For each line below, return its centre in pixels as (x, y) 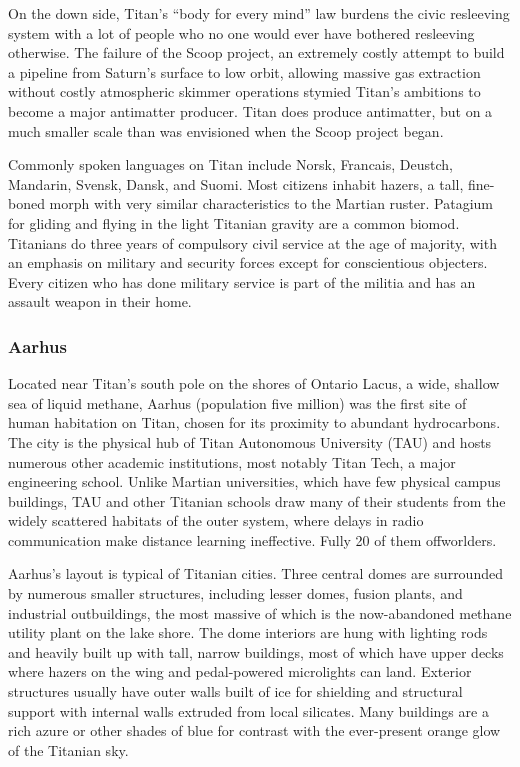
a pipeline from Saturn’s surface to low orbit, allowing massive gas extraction (244, 71)
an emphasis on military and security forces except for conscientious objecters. (248, 262)
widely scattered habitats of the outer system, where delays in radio (216, 520)
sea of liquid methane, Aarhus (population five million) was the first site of (237, 402)
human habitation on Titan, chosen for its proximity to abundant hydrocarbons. (254, 422)
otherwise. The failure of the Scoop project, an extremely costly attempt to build (256, 52)
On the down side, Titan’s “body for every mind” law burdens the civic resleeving (259, 13)
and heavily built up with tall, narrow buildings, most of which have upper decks (256, 651)
